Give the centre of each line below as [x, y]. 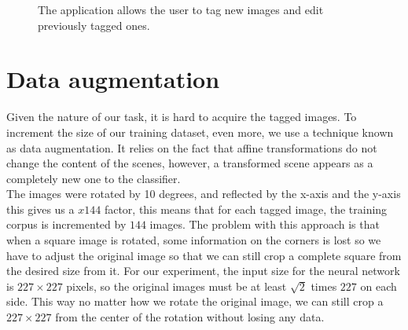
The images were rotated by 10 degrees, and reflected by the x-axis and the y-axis [204, 194]
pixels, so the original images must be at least [176, 286]
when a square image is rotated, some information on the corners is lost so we [194, 240]
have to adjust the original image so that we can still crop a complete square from [204, 255]
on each [379, 286]
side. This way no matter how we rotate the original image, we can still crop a [195, 301]
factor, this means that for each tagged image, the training [246, 209]
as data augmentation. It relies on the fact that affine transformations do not [192, 147]
